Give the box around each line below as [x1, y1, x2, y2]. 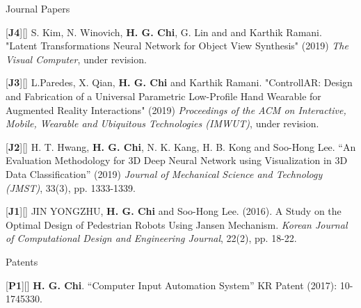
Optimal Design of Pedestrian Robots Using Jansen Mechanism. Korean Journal [6, 217, 348, 232]
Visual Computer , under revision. [6, 51, 147, 66]
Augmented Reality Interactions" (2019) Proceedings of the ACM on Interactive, [6, 102, 346, 117]
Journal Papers [6, 1, 70, 15]
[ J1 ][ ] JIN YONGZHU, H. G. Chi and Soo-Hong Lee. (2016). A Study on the [6, 204, 342, 218]
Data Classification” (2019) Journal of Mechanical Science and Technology [6, 166, 323, 181]
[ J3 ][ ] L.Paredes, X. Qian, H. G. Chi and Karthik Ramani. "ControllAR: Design [6, 75, 353, 90]
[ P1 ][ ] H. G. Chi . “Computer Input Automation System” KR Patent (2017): [6, 277, 337, 292]
